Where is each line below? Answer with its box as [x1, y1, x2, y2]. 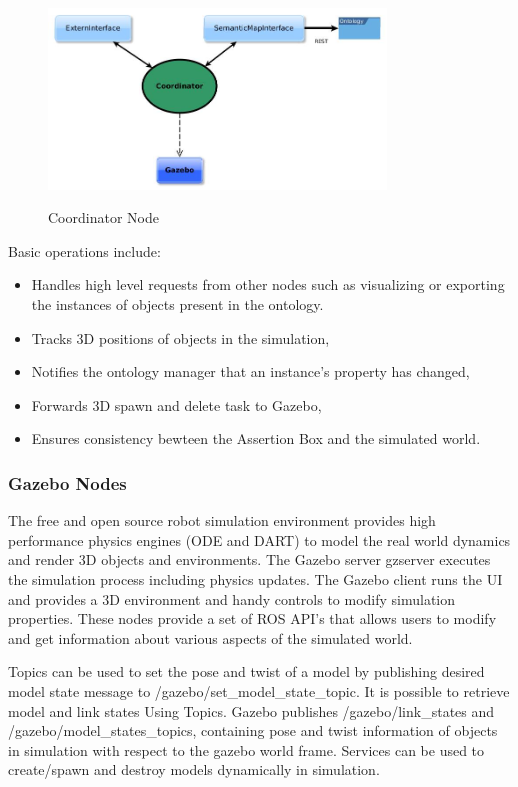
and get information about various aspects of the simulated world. [8, 627, 413, 648]
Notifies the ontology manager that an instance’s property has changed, [31, 361, 470, 382]
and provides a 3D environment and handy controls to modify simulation [8, 588, 456, 609]
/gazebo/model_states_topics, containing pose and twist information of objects [8, 720, 498, 741]
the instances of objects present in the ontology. [31, 294, 324, 315]
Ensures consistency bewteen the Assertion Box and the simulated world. [31, 428, 481, 449]
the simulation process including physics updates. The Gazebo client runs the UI [8, 569, 503, 589]
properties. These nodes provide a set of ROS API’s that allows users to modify [8, 608, 497, 629]
